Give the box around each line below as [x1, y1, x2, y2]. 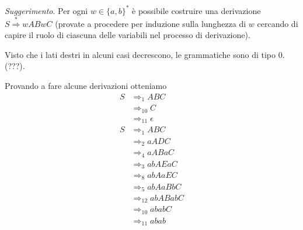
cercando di [257, 17, 298, 29]
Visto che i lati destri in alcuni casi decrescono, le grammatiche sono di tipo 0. [5, 48, 285, 60]
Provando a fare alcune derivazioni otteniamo [5, 80, 167, 92]
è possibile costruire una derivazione [132, 4, 261, 16]
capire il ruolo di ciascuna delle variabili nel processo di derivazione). [5, 29, 250, 41]
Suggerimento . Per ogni [5, 4, 88, 16]
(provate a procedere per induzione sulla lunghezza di [55, 17, 246, 29]
